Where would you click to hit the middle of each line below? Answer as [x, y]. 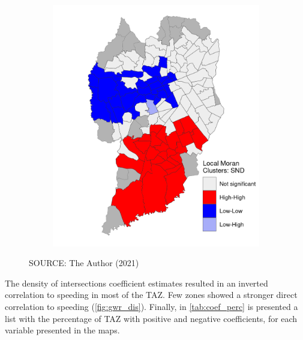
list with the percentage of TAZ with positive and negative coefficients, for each [151, 318]
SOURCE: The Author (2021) [84, 263]
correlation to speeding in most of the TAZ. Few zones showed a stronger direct [151, 295]
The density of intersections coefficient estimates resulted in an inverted [136, 283]
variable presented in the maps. [62, 330]
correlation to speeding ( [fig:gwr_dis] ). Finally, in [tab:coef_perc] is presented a [151, 307]
